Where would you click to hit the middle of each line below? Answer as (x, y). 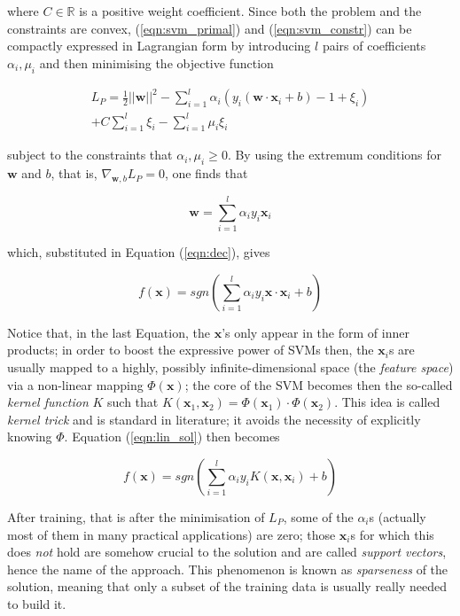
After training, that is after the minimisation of (136, 516)
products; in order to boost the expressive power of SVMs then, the (191, 350)
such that (133, 402)
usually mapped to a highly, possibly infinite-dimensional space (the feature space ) (230, 366)
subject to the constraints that (90, 155)
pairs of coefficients (374, 46)
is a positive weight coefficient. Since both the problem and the (250, 11)
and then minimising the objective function (156, 62)
